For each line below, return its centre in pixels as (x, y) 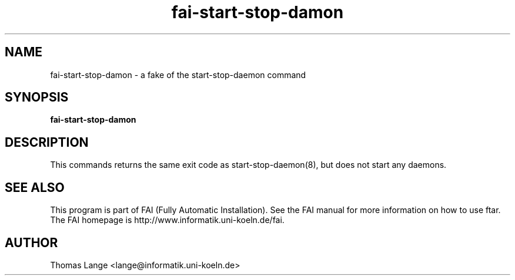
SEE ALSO (35, 187)
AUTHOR (31, 242)
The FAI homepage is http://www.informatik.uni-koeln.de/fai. (167, 220)
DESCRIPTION (47, 142)
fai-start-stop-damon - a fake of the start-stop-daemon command (178, 75)
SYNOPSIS (37, 97)
